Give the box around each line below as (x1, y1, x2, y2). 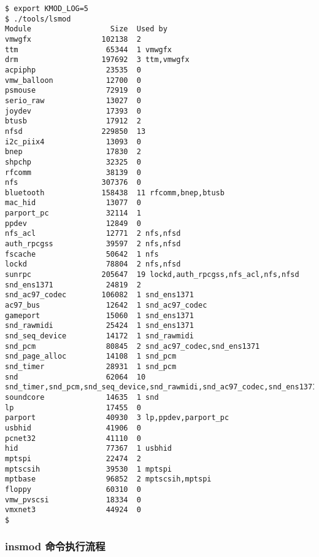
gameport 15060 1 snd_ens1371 (5, 311, 194, 320)
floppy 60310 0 (5, 485, 141, 494)
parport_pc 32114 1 (5, 209, 141, 218)
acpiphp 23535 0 (5, 65, 141, 74)
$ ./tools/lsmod (5, 14, 71, 23)
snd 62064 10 (5, 372, 146, 381)
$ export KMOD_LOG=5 (5, 4, 89, 13)
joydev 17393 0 (5, 106, 141, 115)
